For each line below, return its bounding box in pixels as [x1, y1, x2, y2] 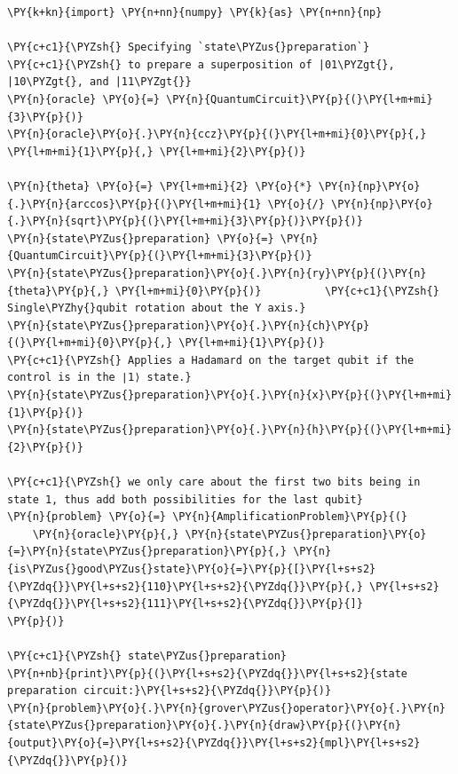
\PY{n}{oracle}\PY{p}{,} [32, 527, 179, 541]
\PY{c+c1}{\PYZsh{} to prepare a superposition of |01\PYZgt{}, [7, 58, 395, 71]
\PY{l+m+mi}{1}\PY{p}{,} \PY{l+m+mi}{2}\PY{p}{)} [7, 145, 306, 158]
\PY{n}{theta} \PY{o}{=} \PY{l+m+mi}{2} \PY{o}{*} [7, 179, 312, 193]
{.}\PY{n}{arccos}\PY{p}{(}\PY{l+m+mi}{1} [7, 197, 262, 210]
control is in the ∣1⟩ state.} [7, 371, 192, 384]
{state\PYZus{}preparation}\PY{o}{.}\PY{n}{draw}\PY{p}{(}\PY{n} [7, 719, 401, 732]
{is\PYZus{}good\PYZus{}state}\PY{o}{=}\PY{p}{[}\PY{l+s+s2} [7, 563, 376, 575]
